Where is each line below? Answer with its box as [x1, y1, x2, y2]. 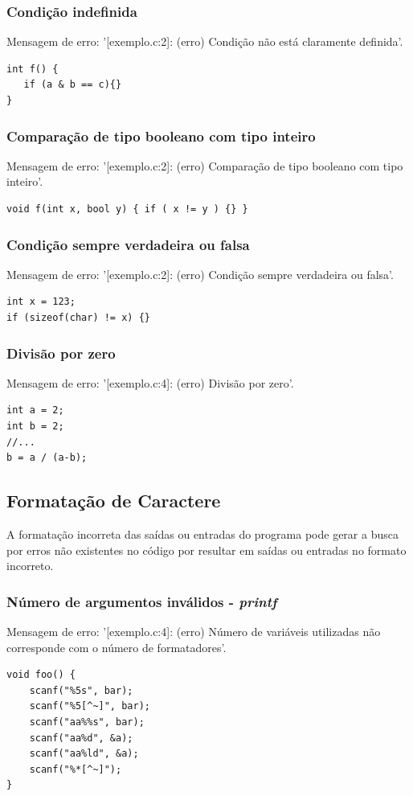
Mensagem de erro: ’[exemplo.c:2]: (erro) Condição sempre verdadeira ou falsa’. [6, 265, 394, 282]
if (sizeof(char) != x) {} [6, 312, 150, 323]
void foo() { [6, 669, 76, 681]
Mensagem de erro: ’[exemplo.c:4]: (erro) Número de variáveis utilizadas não [6, 622, 381, 639]
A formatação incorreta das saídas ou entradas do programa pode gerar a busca [6, 525, 399, 542]
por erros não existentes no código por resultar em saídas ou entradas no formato [6, 541, 407, 558]
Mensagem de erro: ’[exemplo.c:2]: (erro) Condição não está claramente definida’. [6, 33, 403, 50]
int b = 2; [6, 421, 64, 432]
